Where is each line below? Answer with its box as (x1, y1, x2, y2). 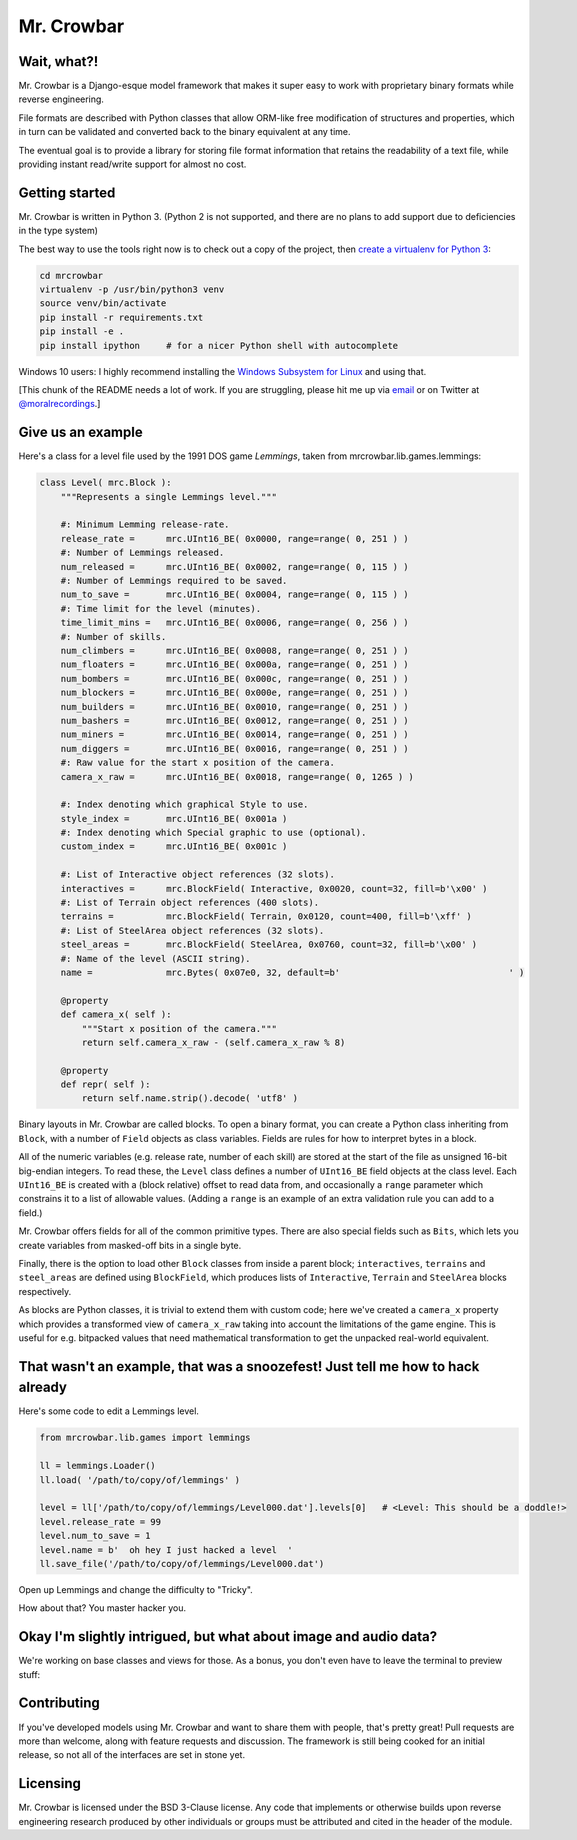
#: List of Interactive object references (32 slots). (60, 869, 335, 880)
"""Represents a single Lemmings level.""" (60, 491, 277, 502)
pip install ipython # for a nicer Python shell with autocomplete (39, 340, 399, 351)
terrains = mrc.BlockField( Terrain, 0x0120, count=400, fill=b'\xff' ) (60, 911, 472, 922)
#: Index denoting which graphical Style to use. (60, 799, 309, 810)
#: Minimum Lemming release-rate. (60, 519, 230, 530)
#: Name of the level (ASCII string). (60, 953, 251, 964)
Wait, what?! (18, 53, 99, 70)
